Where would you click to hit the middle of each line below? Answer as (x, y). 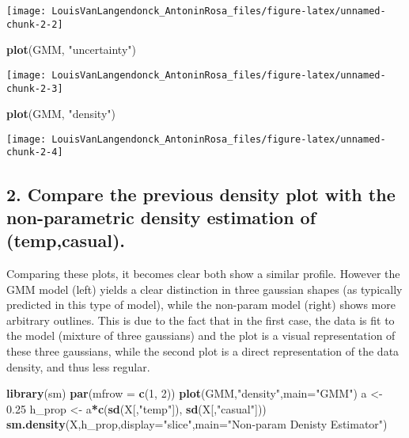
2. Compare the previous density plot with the (201, 194)
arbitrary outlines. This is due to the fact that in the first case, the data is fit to (201, 320)
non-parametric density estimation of (161, 217)
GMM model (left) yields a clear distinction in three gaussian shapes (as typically (204, 289)
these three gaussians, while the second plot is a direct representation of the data (203, 351)
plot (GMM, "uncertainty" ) (71, 50)
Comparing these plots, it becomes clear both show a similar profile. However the (203, 274)
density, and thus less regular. (78, 366)
